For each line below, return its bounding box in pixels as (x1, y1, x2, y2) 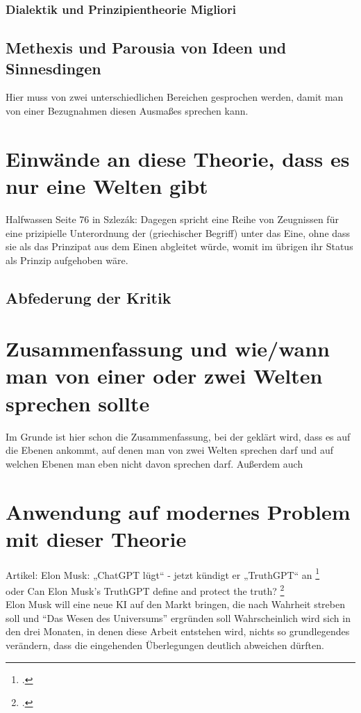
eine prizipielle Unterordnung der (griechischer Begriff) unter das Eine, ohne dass (6, 225, 351, 240)
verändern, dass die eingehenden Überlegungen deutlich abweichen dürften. (6, 637, 324, 652)
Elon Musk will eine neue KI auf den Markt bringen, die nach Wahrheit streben (6, 597, 346, 612)
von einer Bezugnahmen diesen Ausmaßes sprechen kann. (6, 104, 249, 118)
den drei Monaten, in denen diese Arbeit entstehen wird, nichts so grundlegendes (6, 624, 350, 639)
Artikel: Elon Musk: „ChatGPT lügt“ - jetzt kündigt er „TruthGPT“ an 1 (6, 565, 320, 582)
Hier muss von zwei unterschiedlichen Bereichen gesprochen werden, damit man (6, 90, 344, 104)
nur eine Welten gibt (6, 172, 208, 199)
